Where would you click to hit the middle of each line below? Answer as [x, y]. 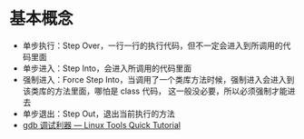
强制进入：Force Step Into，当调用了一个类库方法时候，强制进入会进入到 [158, 79]
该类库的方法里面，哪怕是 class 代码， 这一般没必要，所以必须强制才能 [155, 91]
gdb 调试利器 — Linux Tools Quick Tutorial [102, 124]
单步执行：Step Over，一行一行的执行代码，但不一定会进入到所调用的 [152, 45]
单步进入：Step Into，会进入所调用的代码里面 [107, 68]
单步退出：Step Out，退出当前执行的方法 [98, 114]
